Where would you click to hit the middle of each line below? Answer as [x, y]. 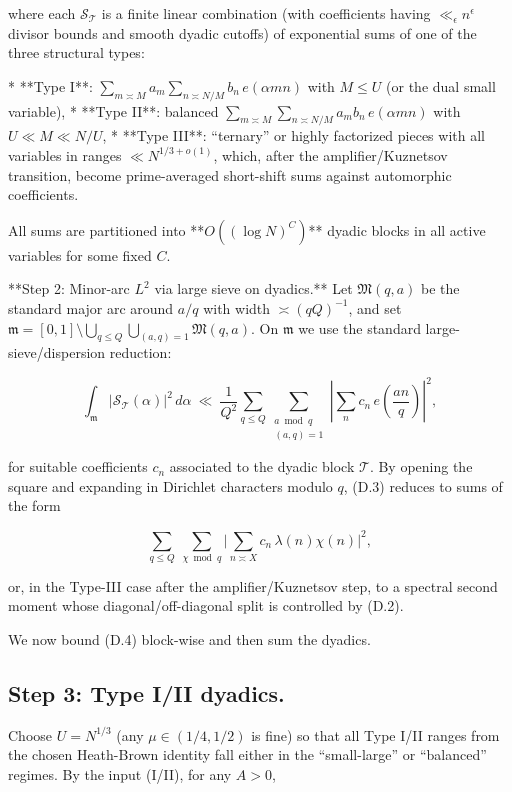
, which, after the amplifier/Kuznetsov [330, 154]
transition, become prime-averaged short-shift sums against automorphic [230, 174]
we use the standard [359, 327]
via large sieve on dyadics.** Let [253, 288]
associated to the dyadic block [262, 466]
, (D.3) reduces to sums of [423, 485]
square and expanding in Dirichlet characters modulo [170, 485]
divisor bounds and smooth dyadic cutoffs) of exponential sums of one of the [242, 32]
